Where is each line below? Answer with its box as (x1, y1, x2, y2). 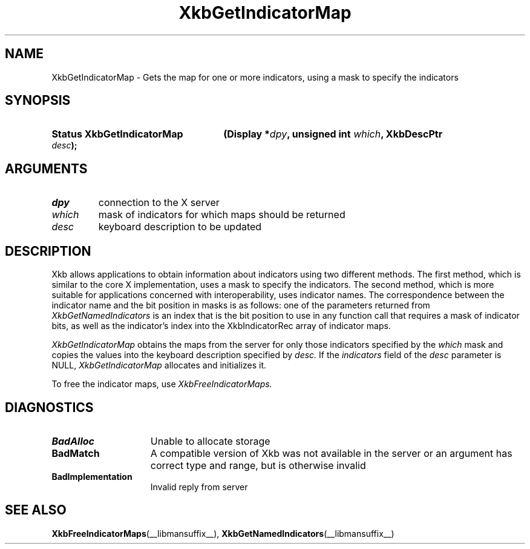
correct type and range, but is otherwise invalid (150, 459, 366, 471)
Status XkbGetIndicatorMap (51, 128, 183, 141)
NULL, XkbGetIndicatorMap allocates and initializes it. (51, 360, 267, 371)
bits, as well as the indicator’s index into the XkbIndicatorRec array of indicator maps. (51, 321, 391, 331)
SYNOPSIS (5, 93, 71, 108)
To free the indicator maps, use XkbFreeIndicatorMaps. (51, 379, 272, 390)
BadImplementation (51, 471, 132, 482)
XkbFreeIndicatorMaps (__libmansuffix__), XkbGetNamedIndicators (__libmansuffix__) (51, 528, 394, 539)
